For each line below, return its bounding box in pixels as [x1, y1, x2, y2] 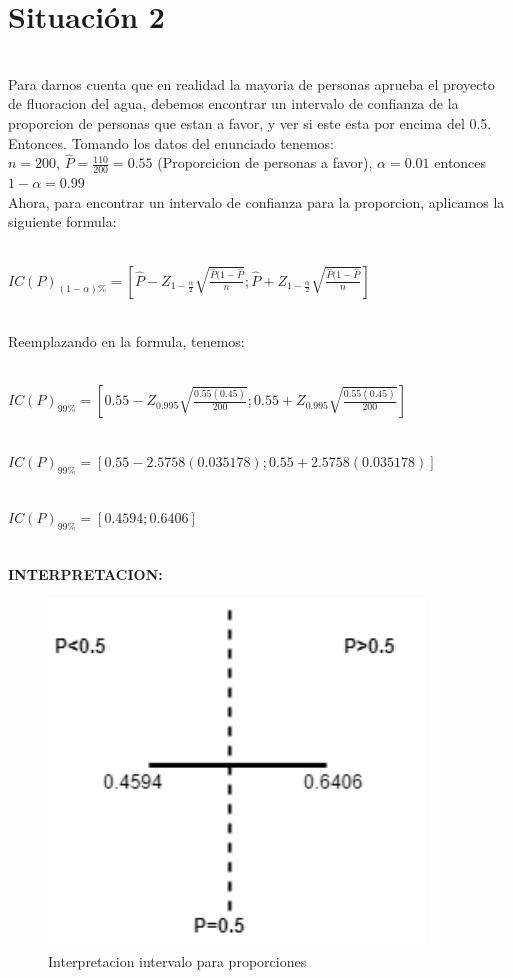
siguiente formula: [8, 211, 117, 232]
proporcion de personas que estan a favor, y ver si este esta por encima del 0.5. [8, 112, 492, 133]
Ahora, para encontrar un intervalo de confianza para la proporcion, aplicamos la [8, 191, 505, 212]
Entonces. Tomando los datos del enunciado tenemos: [8, 132, 334, 153]
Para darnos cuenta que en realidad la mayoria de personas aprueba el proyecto [8, 73, 495, 94]
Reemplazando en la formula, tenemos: [8, 331, 245, 352]
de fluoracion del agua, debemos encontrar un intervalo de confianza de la [8, 93, 459, 114]
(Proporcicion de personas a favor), [157, 152, 373, 173]
